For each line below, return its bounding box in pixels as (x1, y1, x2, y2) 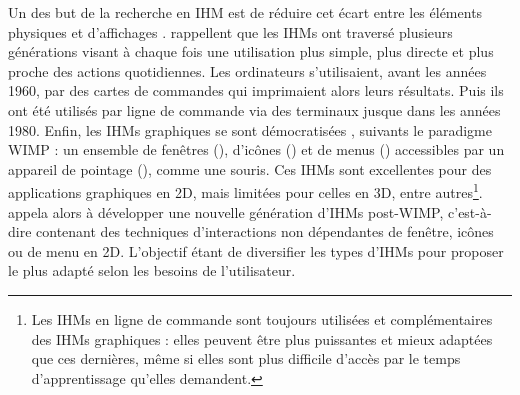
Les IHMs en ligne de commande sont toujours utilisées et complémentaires (31, 308, 493, 329)
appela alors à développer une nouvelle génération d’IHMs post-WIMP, (8, 201, 444, 222)
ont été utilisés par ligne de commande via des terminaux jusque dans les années (8, 99, 501, 120)
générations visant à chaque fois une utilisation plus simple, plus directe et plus (8, 41, 494, 62)
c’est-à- (448, 201, 492, 222)
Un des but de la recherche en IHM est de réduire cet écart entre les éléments (8, 2, 483, 22)
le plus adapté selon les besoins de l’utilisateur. (8, 260, 296, 281)
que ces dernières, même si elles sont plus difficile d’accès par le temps (31, 348, 461, 369)
